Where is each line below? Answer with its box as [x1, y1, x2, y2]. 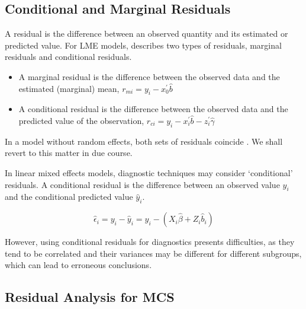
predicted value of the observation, [18, 114, 144, 126]
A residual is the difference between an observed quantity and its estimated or [5, 27, 288, 40]
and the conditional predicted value [5, 190, 133, 203]
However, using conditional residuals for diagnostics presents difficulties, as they [5, 235, 295, 248]
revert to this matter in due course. [5, 146, 133, 159]
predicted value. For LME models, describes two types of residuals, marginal [5, 39, 282, 51]
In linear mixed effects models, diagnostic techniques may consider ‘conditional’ [5, 166, 293, 179]
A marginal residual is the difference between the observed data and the [18, 70, 280, 82]
